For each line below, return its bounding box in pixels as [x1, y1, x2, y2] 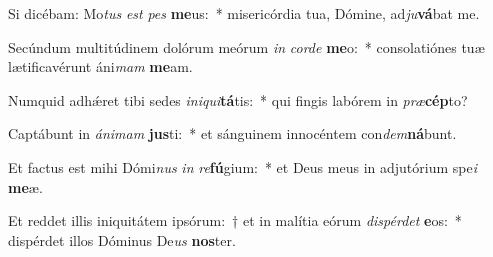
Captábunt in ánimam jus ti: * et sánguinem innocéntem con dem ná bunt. [8, 123, 457, 144]
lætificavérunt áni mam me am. [8, 56, 193, 77]
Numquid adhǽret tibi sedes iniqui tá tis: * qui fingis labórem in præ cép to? [8, 89, 468, 110]
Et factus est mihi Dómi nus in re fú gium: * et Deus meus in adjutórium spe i [8, 156, 477, 177]
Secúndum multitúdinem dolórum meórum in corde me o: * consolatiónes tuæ [8, 36, 485, 57]
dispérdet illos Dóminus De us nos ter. [8, 229, 236, 250]
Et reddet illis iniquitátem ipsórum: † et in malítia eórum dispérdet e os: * [8, 210, 462, 231]
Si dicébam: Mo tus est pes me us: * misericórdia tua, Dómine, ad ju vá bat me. [8, 3, 480, 23]
